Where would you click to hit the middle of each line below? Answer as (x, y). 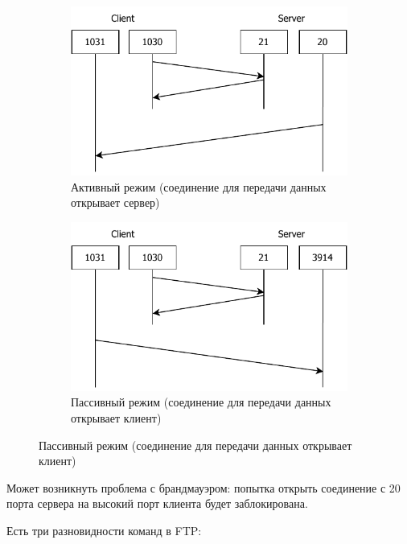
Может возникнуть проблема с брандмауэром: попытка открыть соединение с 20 (203, 487)
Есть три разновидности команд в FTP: (104, 530)
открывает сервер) (115, 202)
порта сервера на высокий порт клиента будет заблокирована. (157, 503)
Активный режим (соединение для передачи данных (199, 186)
